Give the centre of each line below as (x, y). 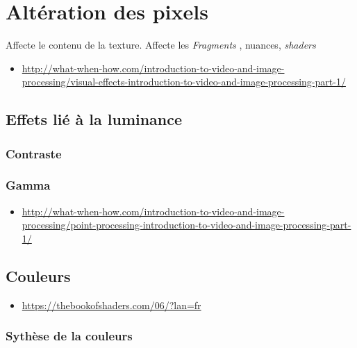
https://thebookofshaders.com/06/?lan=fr (111, 305)
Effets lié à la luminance (94, 119)
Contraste (34, 153)
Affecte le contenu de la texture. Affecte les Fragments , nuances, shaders (161, 45)
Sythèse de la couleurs (69, 336)
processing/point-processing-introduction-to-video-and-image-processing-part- (186, 225)
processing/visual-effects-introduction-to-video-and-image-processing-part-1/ (184, 82)
